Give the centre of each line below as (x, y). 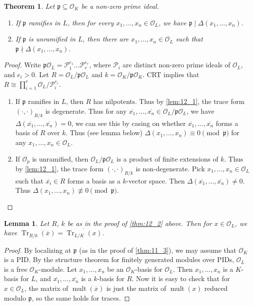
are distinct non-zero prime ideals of (176, 65)
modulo (15, 297)
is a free (16, 269)
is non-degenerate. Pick (170, 168)
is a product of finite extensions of (167, 158)
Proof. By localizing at (38, 250)
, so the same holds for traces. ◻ (81, 297)
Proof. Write (22, 65)
